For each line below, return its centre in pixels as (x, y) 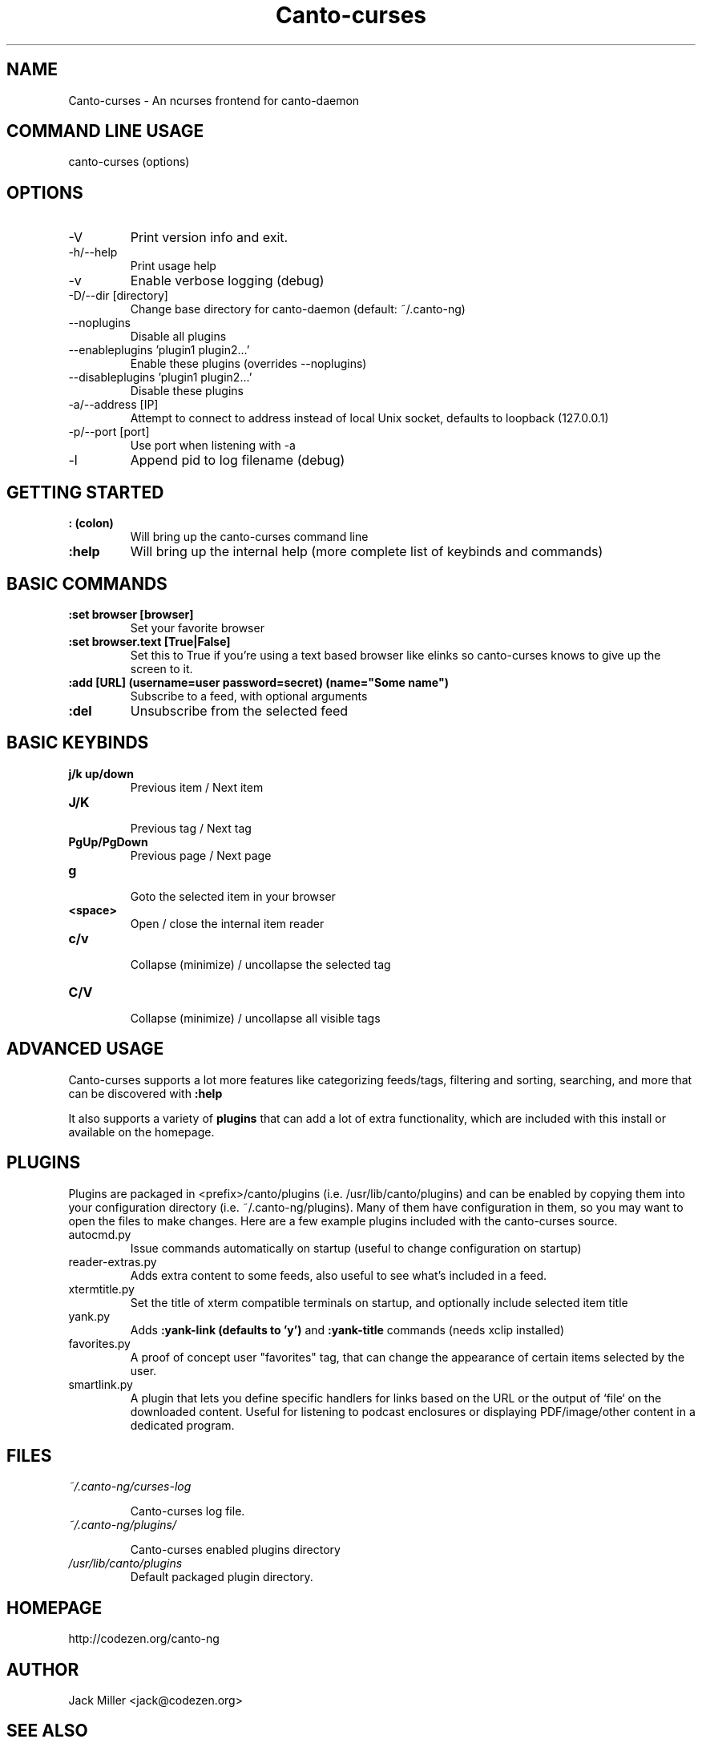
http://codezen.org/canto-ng (144, 1639)
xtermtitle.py (101, 1289)
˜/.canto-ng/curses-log (130, 1487)
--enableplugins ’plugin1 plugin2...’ (159, 350)
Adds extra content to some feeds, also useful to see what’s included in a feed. (339, 1275)
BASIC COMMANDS (87, 583)
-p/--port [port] (109, 432)
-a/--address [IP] (113, 405)
